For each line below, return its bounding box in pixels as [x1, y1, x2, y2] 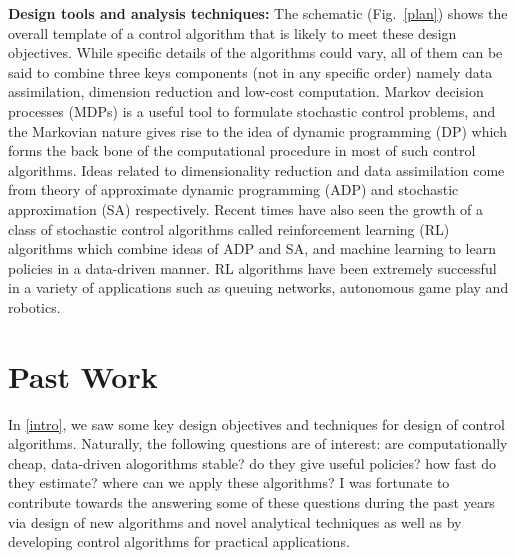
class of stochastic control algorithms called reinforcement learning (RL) [8, 218, 450, 239]
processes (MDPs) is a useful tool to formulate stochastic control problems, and [8, 100, 496, 121]
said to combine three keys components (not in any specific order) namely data [8, 61, 493, 82]
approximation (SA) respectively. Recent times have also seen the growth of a [8, 198, 484, 219]
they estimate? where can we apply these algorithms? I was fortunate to [8, 472, 450, 493]
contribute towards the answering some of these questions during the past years [8, 492, 495, 512]
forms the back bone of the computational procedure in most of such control [8, 140, 476, 161]
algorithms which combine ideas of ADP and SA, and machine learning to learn [8, 238, 496, 259]
